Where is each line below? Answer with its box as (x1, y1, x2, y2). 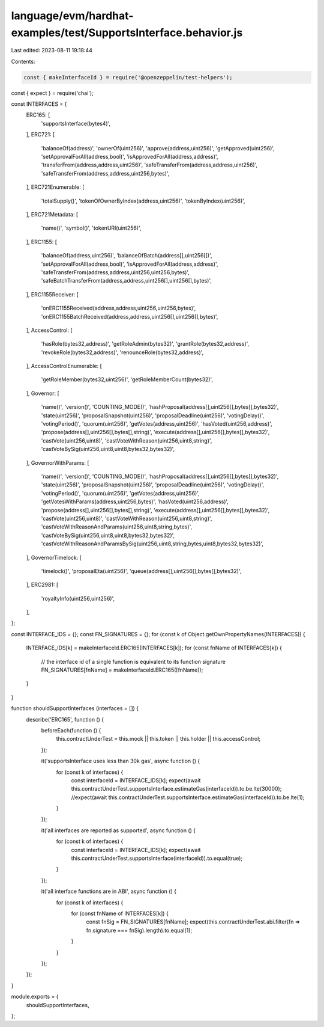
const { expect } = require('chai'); (11, 89, 94, 96)
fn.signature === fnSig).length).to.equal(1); (86, 927, 192, 934)
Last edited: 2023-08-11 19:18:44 (11, 47, 93, 54)
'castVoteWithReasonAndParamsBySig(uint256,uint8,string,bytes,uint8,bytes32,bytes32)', (41, 540, 264, 547)
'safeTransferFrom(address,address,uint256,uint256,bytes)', (41, 268, 190, 276)
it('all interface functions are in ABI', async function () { (41, 888, 177, 895)
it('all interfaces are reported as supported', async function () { (41, 827, 196, 834)
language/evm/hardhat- (11, 9, 134, 22)
